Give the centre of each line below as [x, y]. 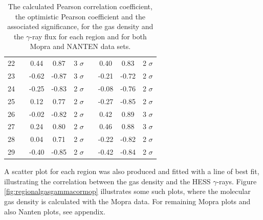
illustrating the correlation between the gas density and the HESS [107, 181]
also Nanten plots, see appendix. [55, 211]
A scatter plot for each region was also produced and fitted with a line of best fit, [132, 171]
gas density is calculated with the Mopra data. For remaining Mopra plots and [127, 201]
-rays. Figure [237, 181]
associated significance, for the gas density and [80, 26]
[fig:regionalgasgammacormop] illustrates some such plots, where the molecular [127, 191]
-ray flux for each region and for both [88, 36]
